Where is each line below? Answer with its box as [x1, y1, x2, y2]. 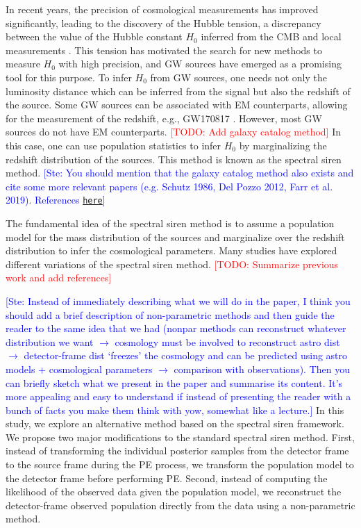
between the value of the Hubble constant [6, 29, 183, 44]
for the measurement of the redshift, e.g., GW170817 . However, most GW [6, 110, 322, 125]
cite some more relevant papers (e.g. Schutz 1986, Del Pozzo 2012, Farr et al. [6, 179, 333, 193]
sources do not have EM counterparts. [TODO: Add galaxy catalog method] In [6, 124, 341, 139]
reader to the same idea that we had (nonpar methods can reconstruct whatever [6, 321, 346, 336]
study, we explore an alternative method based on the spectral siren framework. [6, 416, 344, 431]
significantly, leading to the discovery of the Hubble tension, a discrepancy [6, 15, 321, 30]
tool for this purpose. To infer [6, 69, 132, 84]
